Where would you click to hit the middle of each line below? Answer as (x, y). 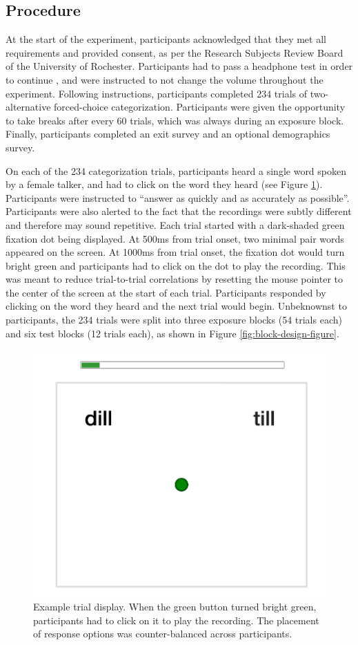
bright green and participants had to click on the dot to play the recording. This (176, 265)
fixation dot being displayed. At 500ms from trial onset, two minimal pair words (175, 238)
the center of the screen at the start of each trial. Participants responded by (166, 292)
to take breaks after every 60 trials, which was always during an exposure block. (175, 120)
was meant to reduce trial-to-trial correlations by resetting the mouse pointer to (174, 279)
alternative (28, 107)
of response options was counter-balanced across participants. (163, 634)
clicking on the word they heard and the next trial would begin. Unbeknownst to (176, 306)
